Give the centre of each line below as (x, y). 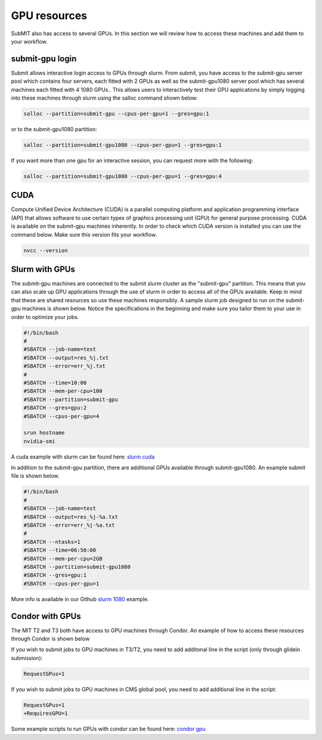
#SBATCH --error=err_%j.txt (64, 366)
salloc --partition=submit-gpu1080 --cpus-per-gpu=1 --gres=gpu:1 (123, 145)
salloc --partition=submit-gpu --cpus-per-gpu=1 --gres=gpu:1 (116, 114)
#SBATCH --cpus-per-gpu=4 (61, 416)
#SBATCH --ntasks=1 (52, 542)
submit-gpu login (44, 59)
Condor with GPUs (46, 616)
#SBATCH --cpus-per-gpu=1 (61, 583)
